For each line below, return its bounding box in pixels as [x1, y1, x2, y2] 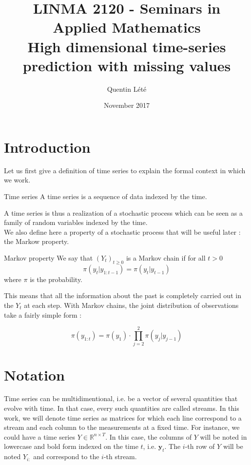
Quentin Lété [107, 83, 147, 94]
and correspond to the [33, 451, 99, 462]
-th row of [185, 441, 215, 451]
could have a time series [4, 431, 75, 442]
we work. [4, 175, 31, 185]
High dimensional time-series [27, 36, 226, 56]
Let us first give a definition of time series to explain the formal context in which [4, 165, 246, 175]
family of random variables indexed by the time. [4, 217, 148, 227]
